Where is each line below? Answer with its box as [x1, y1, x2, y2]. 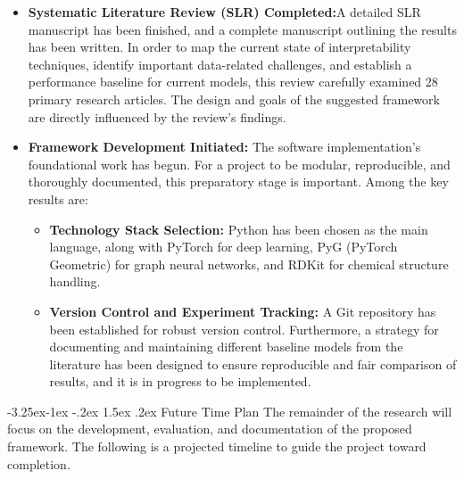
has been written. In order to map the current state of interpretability [28, 37, 411, 56]
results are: [28, 189, 88, 208]
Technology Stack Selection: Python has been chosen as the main [49, 219, 428, 238]
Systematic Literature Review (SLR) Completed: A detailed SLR [28, 3, 421, 21]
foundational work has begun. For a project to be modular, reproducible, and [28, 154, 451, 173]
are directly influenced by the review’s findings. [28, 107, 286, 126]
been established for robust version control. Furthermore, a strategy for [49, 319, 439, 338]
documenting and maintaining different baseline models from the [49, 337, 403, 356]
